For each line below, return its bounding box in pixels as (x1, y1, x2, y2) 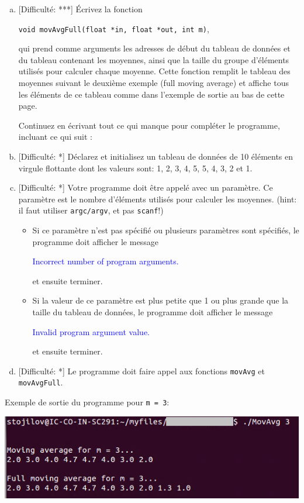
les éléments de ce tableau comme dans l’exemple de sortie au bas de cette (18, 88, 285, 100)
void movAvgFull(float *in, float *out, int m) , (18, 22, 209, 35)
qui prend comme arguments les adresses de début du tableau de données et (18, 42, 291, 54)
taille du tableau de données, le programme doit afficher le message (32, 306, 273, 318)
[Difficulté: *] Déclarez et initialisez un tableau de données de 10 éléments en (18, 150, 293, 162)
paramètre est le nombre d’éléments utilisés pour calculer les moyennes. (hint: (18, 192, 297, 205)
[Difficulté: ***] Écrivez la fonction (18, 3, 143, 15)
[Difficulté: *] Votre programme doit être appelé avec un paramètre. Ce (18, 181, 273, 194)
